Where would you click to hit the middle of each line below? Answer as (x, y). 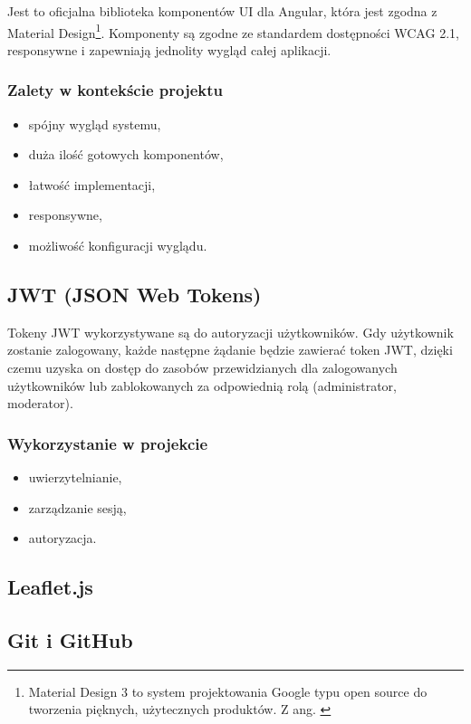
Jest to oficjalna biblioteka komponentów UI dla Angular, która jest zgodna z (222, 11)
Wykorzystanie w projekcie (108, 443)
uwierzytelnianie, (75, 477)
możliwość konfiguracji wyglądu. (118, 246)
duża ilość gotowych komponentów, (126, 154)
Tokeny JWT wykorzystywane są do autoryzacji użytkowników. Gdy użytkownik (231, 332)
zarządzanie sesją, (77, 507)
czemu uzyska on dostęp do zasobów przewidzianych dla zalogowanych (202, 368)
